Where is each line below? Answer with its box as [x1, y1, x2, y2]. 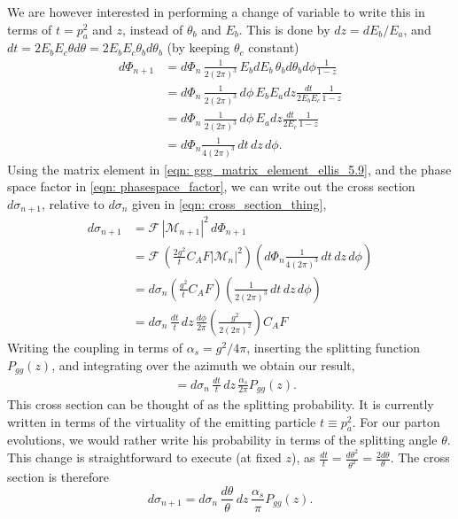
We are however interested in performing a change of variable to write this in [7, 3, 425, 20]
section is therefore [7, 467, 109, 485]
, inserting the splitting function [246, 337, 421, 356]
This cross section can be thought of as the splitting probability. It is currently [7, 394, 434, 413]
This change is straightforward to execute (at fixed [7, 448, 282, 467]
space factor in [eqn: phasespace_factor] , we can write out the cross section [7, 177, 415, 196]
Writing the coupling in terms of [7, 337, 183, 356]
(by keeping [167, 38, 230, 57]
